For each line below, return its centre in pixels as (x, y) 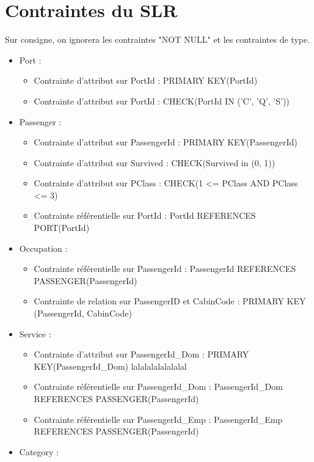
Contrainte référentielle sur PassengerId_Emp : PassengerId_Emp (158, 419)
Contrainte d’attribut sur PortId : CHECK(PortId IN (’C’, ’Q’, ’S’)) (162, 101)
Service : (35, 333)
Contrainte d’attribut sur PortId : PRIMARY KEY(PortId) (146, 80)
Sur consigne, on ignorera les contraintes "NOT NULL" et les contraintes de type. (158, 39)
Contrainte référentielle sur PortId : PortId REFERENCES (145, 215)
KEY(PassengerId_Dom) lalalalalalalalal (110, 366)
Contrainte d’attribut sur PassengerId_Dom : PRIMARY (141, 354)
